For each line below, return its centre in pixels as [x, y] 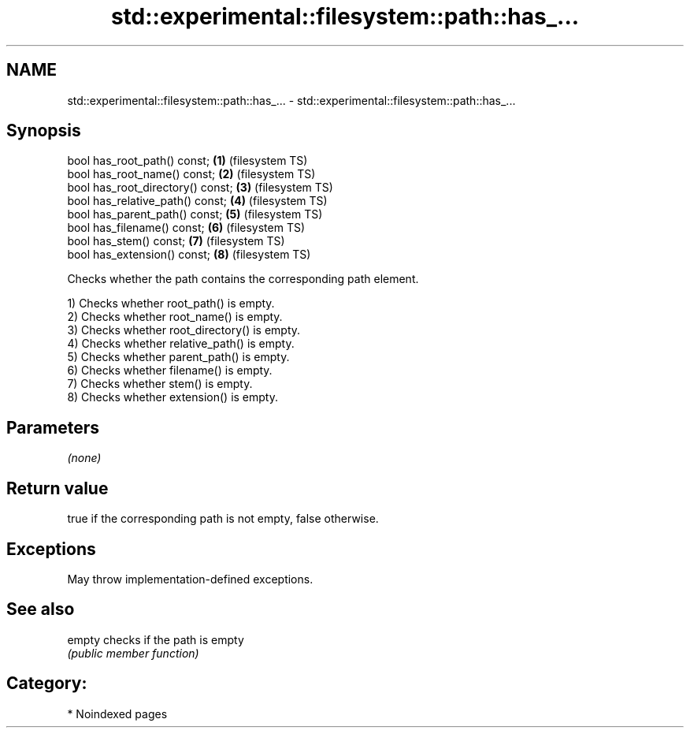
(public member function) [133, 653]
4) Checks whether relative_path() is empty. [181, 344]
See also [41, 609]
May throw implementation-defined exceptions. [190, 579]
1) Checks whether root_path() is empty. [171, 304]
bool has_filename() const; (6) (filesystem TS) [186, 228]
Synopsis [44, 131]
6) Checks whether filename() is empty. [170, 371]
